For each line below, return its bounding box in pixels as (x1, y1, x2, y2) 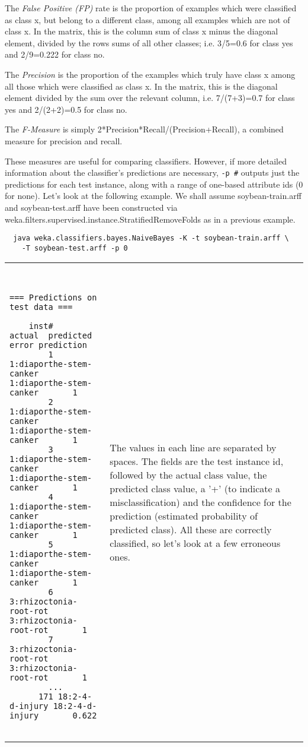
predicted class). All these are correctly (110, 522, 272, 536)
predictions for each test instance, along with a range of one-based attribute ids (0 (5, 178, 303, 190)
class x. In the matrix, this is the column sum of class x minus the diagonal (5, 25, 278, 37)
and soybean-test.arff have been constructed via (5, 201, 178, 213)
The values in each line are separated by (110, 440, 277, 454)
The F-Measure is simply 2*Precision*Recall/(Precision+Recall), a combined (5, 123, 284, 135)
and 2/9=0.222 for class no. (5, 48, 105, 61)
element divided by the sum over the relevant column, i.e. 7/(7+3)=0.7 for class (5, 91, 295, 104)
